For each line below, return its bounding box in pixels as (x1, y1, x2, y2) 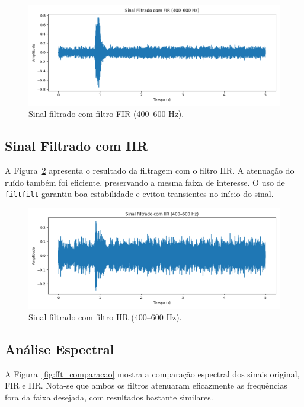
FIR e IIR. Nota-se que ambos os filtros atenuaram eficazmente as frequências (5, 379, 287, 392)
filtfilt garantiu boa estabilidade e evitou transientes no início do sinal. (5, 187, 274, 200)
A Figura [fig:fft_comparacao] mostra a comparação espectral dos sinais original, (5, 367, 300, 380)
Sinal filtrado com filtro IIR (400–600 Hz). (28, 311, 182, 323)
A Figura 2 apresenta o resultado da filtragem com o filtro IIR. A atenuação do (5, 164, 295, 176)
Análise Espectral (5, 340, 114, 358)
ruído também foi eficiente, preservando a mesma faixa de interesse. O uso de (5, 176, 285, 188)
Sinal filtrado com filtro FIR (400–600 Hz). (28, 107, 184, 120)
